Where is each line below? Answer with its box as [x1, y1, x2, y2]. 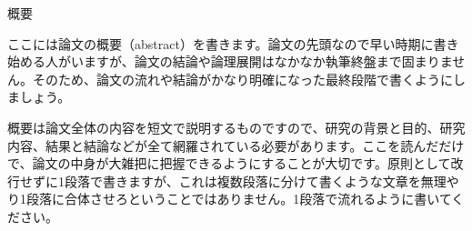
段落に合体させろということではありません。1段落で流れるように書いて [25, 189, 452, 208]
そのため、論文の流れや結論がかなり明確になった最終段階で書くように [32, 69, 453, 88]
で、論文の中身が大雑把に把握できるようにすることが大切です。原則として [7, 154, 451, 173]
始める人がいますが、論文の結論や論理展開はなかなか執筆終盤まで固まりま [7, 52, 453, 71]
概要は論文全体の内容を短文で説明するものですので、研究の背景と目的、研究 [7, 117, 466, 136]
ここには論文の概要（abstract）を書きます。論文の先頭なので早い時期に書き [7, 34, 459, 53]
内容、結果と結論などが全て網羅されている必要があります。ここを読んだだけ [7, 136, 465, 155]
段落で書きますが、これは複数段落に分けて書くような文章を [64, 171, 421, 190]
